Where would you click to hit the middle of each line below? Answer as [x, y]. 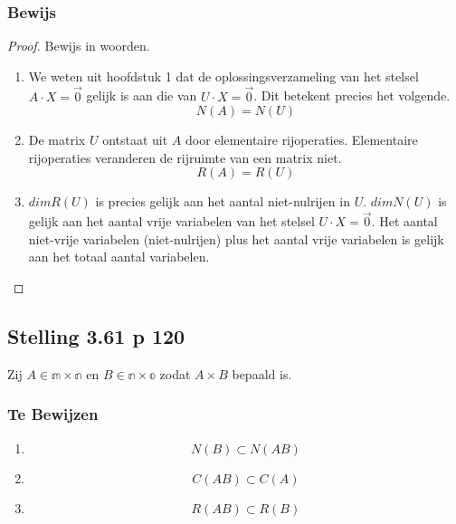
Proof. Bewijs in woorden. [79, 46]
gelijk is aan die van [142, 95]
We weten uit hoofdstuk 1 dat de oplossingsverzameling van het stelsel [223, 76]
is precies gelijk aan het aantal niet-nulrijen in [223, 201]
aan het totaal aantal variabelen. [119, 257]
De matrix [57, 140]
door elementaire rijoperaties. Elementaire [302, 140]
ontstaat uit [135, 140]
